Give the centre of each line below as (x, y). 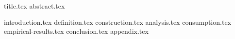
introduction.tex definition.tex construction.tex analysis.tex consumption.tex (117, 22)
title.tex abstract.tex (34, 6)
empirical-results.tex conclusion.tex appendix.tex (76, 31)
